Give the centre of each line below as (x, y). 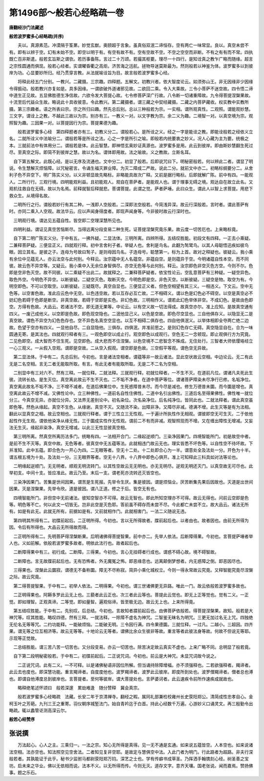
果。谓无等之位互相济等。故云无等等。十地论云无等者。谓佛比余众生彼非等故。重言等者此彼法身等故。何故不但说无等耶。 (131, 631)
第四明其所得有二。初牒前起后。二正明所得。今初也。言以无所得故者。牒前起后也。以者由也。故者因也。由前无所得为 (131, 520)
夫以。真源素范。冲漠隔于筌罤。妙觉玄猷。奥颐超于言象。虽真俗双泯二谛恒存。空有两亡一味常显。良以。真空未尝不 (133, 45)
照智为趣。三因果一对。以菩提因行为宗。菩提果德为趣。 (65, 123)
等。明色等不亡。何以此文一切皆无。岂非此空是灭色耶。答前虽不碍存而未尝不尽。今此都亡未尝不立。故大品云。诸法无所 (129, 505)
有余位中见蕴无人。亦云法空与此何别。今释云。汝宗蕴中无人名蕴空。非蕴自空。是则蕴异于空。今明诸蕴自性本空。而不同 (129, 259)
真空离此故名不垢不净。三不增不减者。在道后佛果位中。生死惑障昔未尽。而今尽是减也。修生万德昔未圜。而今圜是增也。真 (131, 386)
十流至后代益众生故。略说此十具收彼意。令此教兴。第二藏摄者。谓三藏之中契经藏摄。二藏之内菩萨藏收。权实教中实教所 (129, 102)
